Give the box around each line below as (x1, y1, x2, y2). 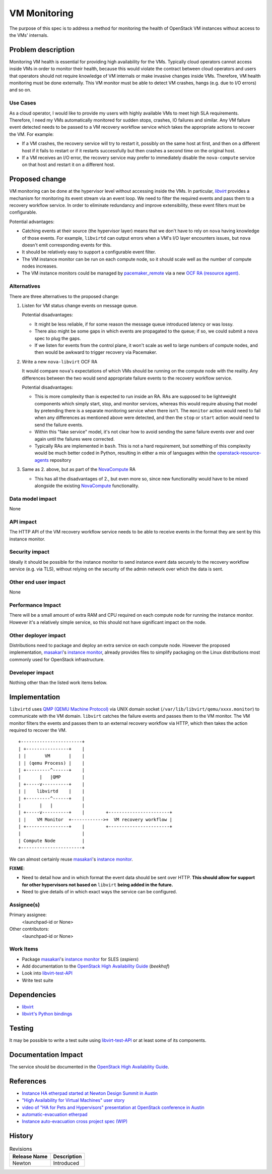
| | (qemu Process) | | (18, 760, 85, 766)
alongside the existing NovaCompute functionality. (34, 483, 140, 489)
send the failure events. (34, 421, 84, 428)
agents (34, 457, 49, 463)
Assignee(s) (9, 901, 40, 908)
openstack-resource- (217, 450, 261, 456)
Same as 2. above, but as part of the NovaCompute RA (22, 466, 136, 472)
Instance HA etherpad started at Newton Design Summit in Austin (22, 1090, 158, 1096)
